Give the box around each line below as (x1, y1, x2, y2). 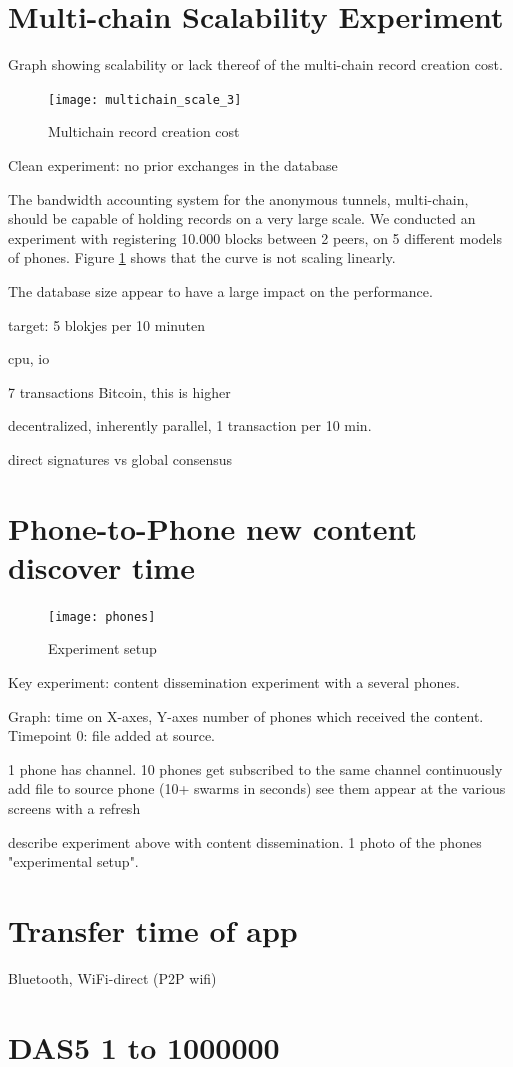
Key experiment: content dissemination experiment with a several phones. (8, 672, 460, 693)
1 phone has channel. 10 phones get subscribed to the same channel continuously (8, 758, 503, 779)
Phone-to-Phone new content (8, 507, 417, 548)
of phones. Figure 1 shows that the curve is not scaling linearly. (8, 247, 396, 268)
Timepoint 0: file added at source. (8, 725, 216, 746)
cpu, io (8, 348, 50, 369)
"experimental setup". (8, 851, 139, 872)
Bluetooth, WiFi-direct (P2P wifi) (8, 967, 217, 988)
